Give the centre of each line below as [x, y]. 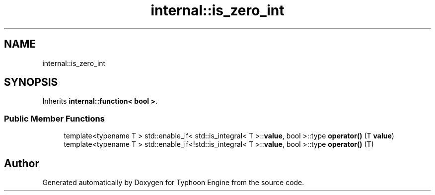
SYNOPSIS [31, 82]
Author [22, 163]
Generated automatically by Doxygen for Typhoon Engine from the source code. [173, 183]
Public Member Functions [54, 118]
